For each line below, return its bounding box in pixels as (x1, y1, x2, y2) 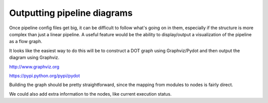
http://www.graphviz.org (9, 63, 60, 69)
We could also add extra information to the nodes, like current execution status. (9, 91, 172, 97)
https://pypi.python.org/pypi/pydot (9, 72, 80, 79)
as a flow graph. (9, 39, 42, 45)
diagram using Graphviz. (9, 54, 60, 60)
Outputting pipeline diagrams (9, 7, 133, 18)
